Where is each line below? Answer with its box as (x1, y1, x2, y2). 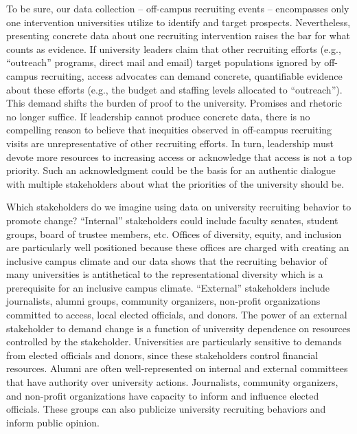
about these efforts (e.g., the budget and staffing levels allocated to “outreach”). (6, 82, 343, 96)
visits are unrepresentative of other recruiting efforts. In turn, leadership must (6, 135, 334, 150)
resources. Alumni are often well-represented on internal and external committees (6, 361, 348, 376)
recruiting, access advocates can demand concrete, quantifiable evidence (41, 68, 343, 83)
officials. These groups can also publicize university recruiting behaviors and (6, 402, 326, 416)
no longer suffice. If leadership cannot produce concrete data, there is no (6, 109, 310, 123)
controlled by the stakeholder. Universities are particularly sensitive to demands (6, 334, 342, 349)
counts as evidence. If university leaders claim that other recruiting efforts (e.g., (6, 41, 341, 56)
